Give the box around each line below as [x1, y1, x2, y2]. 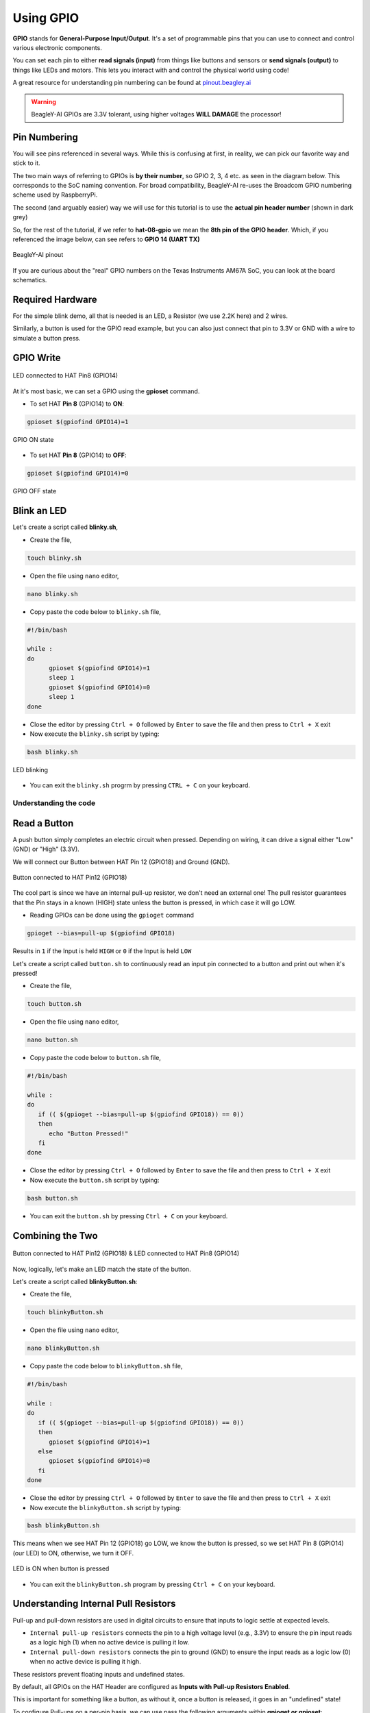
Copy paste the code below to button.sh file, [29, 1054, 161, 1062]
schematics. [12, 276, 47, 284]
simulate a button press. [12, 334, 81, 342]
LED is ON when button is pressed [12, 1564, 110, 1573]
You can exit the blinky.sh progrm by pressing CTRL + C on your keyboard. [29, 781, 250, 789]
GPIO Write [12, 352, 61, 363]
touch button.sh [27, 1000, 82, 1008]
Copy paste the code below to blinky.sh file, [29, 607, 161, 616]
